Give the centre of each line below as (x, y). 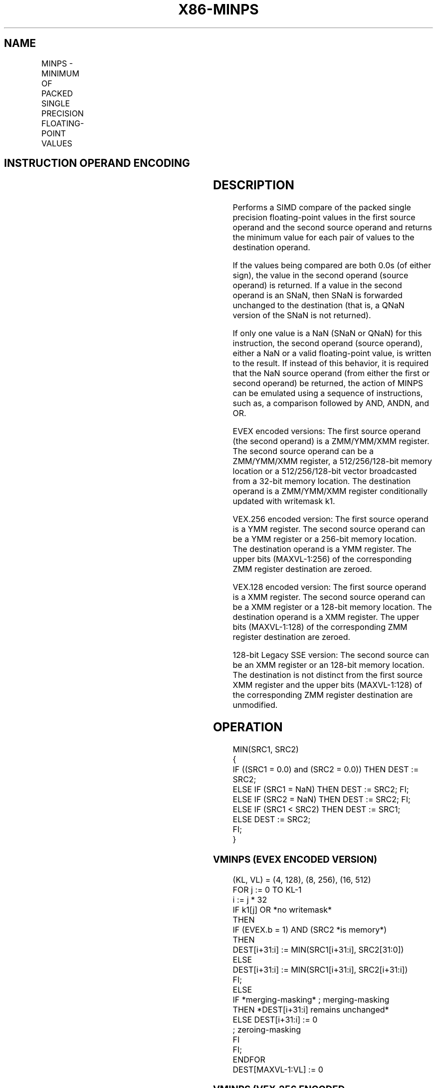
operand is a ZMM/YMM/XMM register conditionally (330, 491)
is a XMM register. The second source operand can (329, 597)
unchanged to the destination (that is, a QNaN (319, 305)
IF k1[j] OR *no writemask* (282, 909)
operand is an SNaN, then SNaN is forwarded (318, 295)
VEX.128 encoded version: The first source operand (329, 587)
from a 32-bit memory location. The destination (322, 481)
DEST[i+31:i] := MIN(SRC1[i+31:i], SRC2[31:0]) (318, 949)
